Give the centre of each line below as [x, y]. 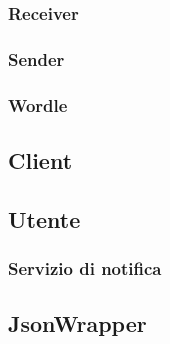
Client [40, 159]
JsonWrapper [77, 323]
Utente [44, 218]
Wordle [38, 104]
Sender [36, 58]
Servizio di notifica [85, 268]
